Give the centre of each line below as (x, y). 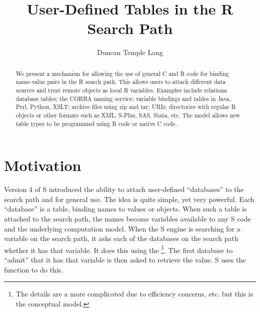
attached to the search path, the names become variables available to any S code (127, 219)
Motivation (43, 165)
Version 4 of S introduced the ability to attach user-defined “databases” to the (124, 189)
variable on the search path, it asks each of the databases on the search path (121, 238)
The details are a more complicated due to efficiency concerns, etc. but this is (134, 294)
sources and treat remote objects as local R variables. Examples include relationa (121, 90)
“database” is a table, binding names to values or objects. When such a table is (125, 209)
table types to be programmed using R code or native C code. (96, 123)
